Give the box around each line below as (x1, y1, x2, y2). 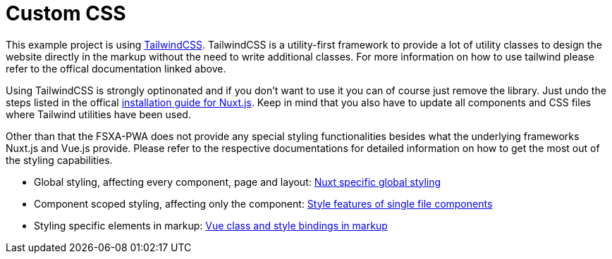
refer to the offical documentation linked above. (6, 62, 226, 75)
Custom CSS (6, 1, 126, 25)
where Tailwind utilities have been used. (6, 108, 191, 120)
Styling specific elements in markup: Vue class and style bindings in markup (34, 219, 388, 232)
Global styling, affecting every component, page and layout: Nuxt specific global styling (34, 175, 441, 188)
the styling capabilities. (6, 153, 113, 166)
